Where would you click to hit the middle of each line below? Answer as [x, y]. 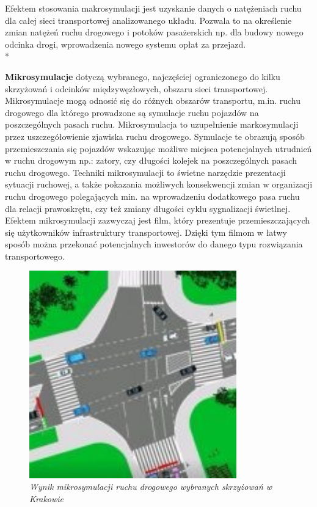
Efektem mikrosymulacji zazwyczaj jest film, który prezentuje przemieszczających [158, 220]
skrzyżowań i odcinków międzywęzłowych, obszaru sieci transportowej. [137, 88]
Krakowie [47, 498]
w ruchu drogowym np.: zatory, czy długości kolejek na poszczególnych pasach [151, 160]
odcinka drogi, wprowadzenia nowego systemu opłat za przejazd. [126, 44]
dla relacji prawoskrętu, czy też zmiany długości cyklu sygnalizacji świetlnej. [148, 208]
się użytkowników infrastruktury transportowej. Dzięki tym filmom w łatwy [146, 232]
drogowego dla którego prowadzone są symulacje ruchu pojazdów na [132, 112]
